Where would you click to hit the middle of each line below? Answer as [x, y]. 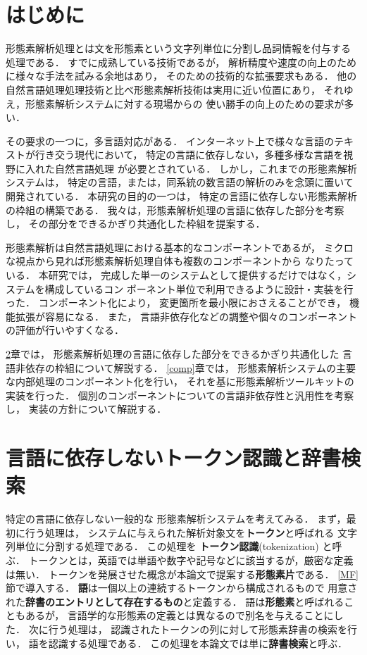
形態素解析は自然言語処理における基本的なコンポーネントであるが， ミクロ [180, 247]
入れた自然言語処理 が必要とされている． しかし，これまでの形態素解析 [191, 168]
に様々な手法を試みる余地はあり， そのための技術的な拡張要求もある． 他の [181, 76]
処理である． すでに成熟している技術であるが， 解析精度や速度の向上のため [181, 62]
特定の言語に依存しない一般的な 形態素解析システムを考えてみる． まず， [176, 519]
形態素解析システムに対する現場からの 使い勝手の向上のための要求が [185, 103]
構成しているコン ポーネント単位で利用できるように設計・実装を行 [199, 288]
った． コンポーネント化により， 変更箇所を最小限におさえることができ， [176, 302]
